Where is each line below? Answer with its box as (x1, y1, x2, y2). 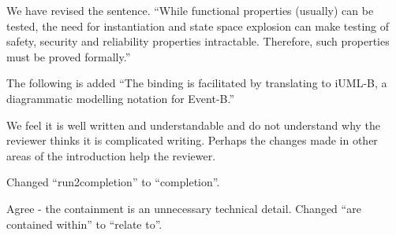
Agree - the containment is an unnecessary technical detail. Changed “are (6, 200, 361, 216)
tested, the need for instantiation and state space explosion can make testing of (6, 17, 390, 34)
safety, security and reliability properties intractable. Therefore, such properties (6, 33, 390, 50)
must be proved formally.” (6, 48, 131, 64)
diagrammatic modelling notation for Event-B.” (6, 90, 235, 106)
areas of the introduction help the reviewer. (6, 147, 216, 163)
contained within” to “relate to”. (6, 215, 163, 232)
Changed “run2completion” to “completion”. (6, 174, 220, 190)
